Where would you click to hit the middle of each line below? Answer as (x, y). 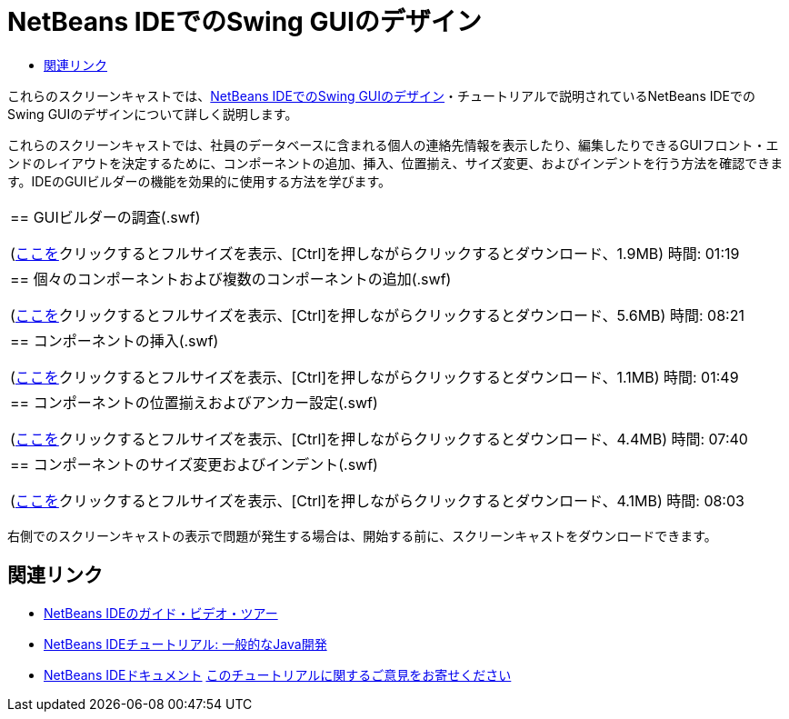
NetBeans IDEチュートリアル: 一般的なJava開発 (185, 644)
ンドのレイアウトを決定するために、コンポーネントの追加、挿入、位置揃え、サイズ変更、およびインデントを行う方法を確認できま (395, 163)
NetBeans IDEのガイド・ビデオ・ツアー (161, 613)
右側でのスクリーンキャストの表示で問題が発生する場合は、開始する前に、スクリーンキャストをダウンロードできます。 (362, 535)
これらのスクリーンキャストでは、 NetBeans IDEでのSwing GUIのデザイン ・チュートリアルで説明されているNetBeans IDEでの (381, 95)
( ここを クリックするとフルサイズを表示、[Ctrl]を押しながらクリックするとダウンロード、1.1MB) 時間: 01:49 (375, 377)
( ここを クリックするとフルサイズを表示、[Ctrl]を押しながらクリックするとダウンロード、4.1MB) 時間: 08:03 (377, 500)
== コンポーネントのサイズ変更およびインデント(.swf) (194, 464)
